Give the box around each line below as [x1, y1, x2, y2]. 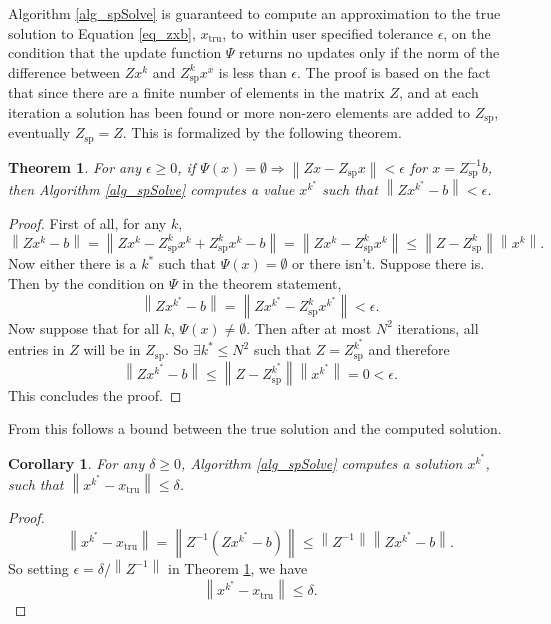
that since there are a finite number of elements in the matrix [8, 82, 385, 103]
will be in [83, 339, 141, 360]
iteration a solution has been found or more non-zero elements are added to [8, 101, 471, 122]
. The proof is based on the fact [297, 61, 491, 82]
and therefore [368, 339, 450, 360]
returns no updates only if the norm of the [239, 42, 500, 63]
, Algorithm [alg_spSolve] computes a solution [181, 452, 463, 473]
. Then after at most [246, 317, 372, 338]
